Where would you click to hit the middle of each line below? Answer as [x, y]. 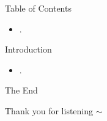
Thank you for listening [49, 110]
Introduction [28, 49]
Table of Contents [38, 8]
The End [21, 90]
